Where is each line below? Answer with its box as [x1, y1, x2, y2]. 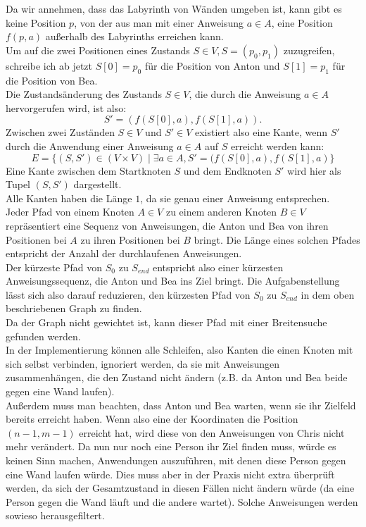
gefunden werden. [6, 328, 81, 343]
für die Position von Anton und [144, 58, 280, 73]
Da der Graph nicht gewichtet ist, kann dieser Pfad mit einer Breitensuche [6, 315, 327, 330]
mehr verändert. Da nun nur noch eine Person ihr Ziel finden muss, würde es [6, 439, 336, 454]
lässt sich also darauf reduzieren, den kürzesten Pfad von [6, 287, 251, 302]
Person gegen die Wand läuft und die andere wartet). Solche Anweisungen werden [6, 494, 358, 509]
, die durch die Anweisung [189, 87, 301, 101]
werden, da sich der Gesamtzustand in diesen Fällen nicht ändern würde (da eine [6, 480, 355, 495]
